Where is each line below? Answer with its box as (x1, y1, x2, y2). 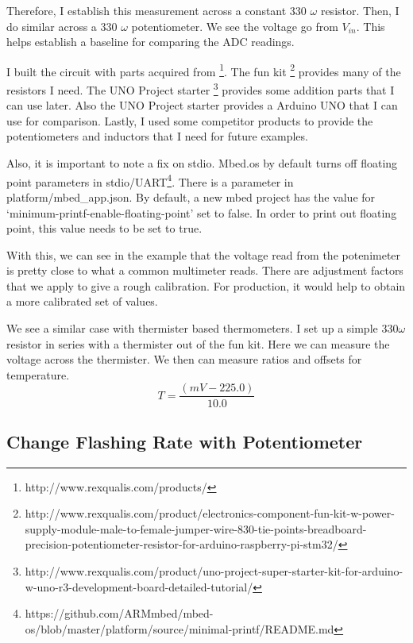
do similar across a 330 (6, 17, 118, 34)
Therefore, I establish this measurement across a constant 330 (6, 2, 307, 18)
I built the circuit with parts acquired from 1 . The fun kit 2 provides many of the (6, 60, 401, 79)
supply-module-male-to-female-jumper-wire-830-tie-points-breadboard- (25, 520, 367, 537)
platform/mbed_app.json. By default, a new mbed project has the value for (6, 188, 376, 205)
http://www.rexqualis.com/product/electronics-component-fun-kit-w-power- (25, 505, 395, 522)
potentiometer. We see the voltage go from (131, 17, 338, 34)
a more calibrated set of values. (6, 293, 158, 310)
